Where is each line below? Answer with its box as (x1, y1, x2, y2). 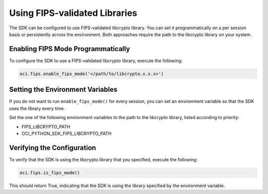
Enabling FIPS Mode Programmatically (9, 45, 130, 53)
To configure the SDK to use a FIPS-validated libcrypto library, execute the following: (9, 58, 183, 64)
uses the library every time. (9, 105, 66, 111)
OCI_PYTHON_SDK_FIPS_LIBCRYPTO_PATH (21, 130, 112, 136)
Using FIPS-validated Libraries (9, 7, 137, 18)
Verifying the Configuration (9, 143, 96, 152)
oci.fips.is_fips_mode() (19, 170, 80, 176)
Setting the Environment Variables (9, 85, 118, 94)
